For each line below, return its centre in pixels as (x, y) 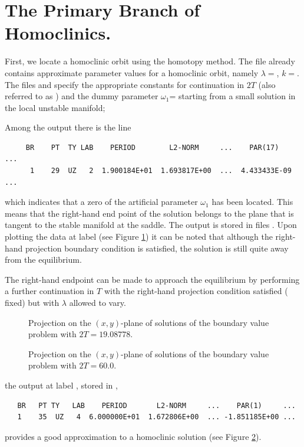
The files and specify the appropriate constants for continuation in (125, 84)
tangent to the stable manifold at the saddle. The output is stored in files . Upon (151, 225)
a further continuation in (49, 291)
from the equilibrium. (43, 260)
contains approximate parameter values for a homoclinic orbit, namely (132, 72)
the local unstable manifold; (55, 107)
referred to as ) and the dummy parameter (82, 96)
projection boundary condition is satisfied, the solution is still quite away (157, 248)
